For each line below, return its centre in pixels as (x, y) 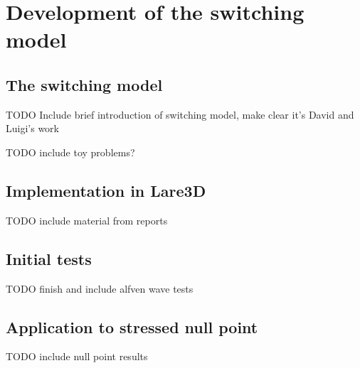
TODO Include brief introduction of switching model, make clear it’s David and (180, 114)
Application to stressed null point (132, 326)
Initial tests (49, 258)
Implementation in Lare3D (106, 190)
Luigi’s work (32, 128)
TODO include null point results (77, 356)
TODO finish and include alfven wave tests (100, 288)
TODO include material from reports (87, 220)
